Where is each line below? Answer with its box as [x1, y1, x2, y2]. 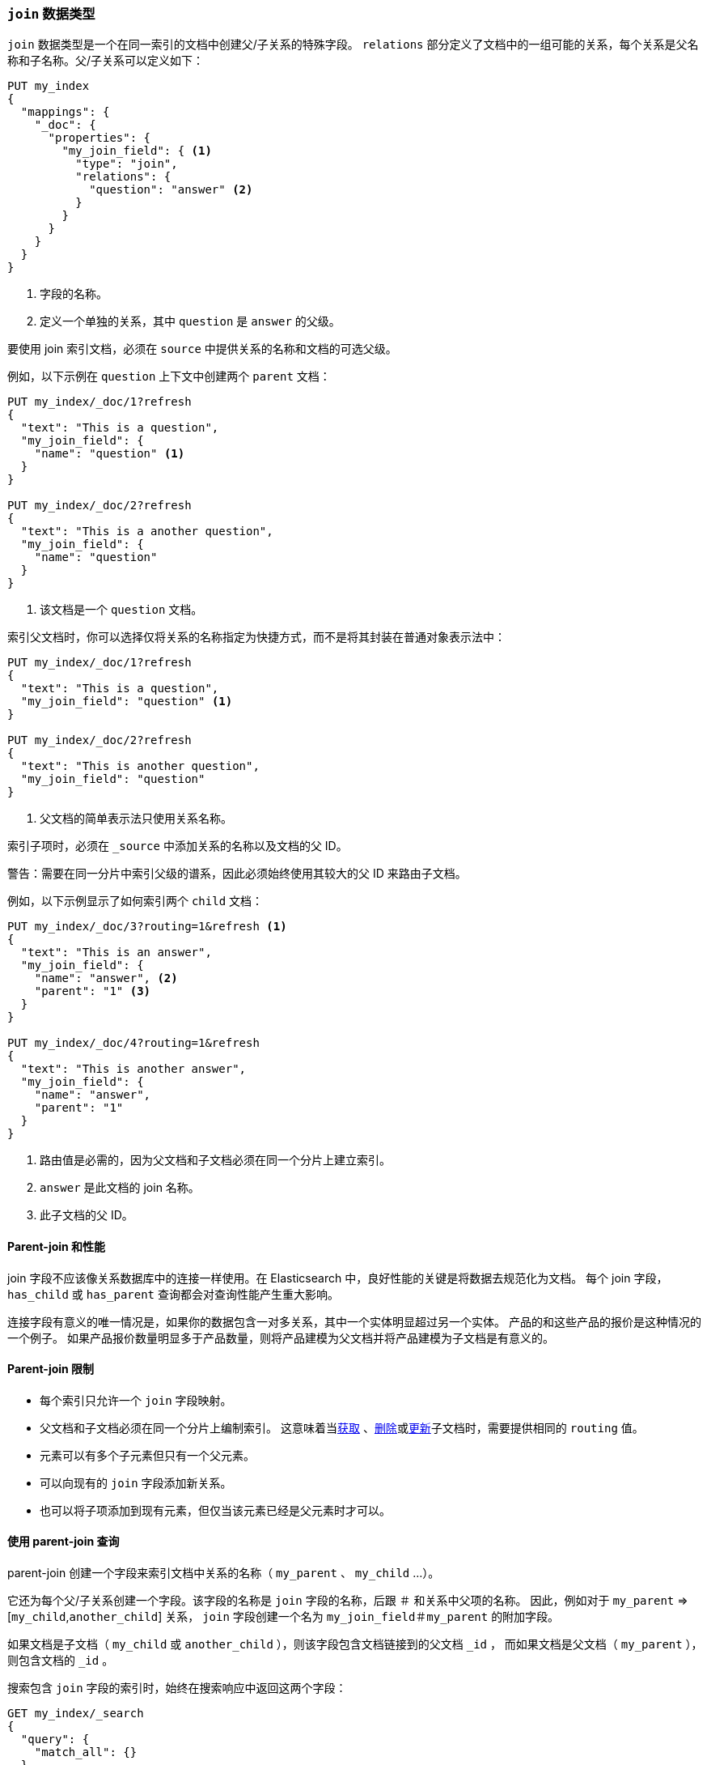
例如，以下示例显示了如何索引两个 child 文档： [7, 894, 264, 908]
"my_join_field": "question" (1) [20, 695, 233, 708]
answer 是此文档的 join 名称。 [40, 1180, 200, 1195]
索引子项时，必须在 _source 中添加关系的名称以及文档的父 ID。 [7, 839, 348, 853]
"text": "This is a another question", [20, 525, 273, 538]
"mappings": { [20, 105, 110, 119]
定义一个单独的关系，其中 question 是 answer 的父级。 [40, 314, 341, 329]
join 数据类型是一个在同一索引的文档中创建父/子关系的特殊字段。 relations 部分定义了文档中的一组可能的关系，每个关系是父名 [7, 37, 699, 52]
